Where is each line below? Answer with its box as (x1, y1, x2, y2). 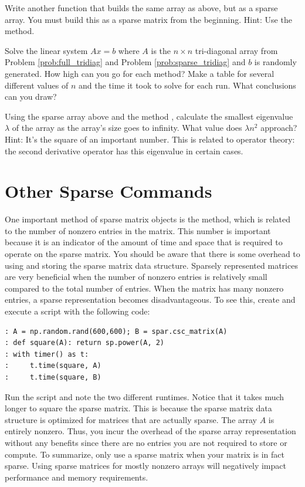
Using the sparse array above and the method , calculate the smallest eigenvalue (5, 110, 293, 122)
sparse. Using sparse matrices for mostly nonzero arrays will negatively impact (5, 459, 286, 472)
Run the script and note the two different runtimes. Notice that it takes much (5, 390, 284, 403)
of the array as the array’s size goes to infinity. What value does (12, 121, 242, 134)
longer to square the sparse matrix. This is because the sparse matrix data (5, 402, 272, 414)
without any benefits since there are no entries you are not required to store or (5, 436, 287, 448)
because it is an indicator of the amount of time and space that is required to (5, 236, 283, 248)
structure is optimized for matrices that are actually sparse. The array (5, 413, 257, 425)
